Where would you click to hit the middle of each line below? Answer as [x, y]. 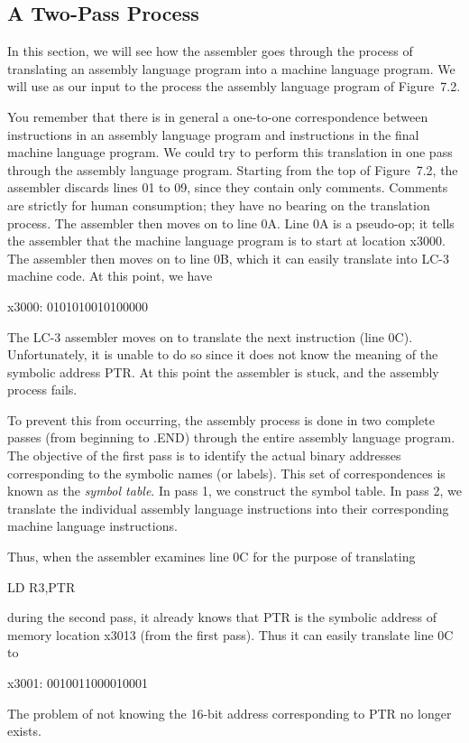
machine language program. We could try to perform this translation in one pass [230, 152]
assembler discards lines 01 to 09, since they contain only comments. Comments [228, 187]
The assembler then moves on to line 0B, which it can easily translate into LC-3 [228, 258]
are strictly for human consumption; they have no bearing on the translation [219, 204]
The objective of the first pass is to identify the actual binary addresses [204, 455]
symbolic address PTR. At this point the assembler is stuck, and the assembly [223, 371]
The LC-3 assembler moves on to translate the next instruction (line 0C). [210, 336]
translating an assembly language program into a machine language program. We [231, 68]
